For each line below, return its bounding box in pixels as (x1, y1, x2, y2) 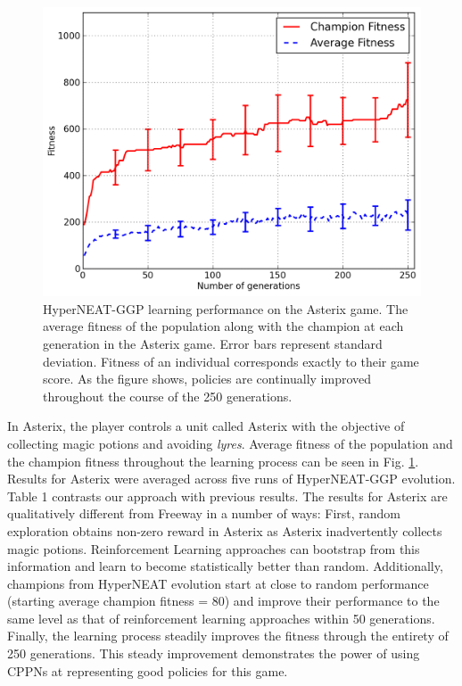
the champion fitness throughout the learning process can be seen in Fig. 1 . (7, 451, 419, 470)
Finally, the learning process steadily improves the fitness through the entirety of (7, 626, 449, 645)
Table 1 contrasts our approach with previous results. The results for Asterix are (7, 486, 448, 505)
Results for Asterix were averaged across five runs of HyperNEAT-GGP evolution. (7, 469, 456, 488)
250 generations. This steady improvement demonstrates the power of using (7, 644, 420, 663)
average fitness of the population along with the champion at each (43, 317, 404, 335)
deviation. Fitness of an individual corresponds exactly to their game (43, 351, 419, 370)
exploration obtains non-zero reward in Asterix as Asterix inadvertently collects (7, 521, 442, 540)
